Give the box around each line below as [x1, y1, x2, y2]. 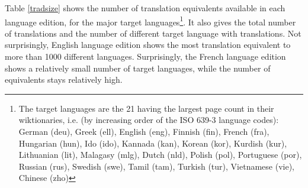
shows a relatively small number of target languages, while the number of [5, 61, 271, 74]
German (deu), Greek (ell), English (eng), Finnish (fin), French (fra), [18, 125, 269, 137]
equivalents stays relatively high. [5, 73, 123, 86]
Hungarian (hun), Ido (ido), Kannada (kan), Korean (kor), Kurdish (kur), [18, 137, 287, 149]
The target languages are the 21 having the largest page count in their [18, 102, 274, 114]
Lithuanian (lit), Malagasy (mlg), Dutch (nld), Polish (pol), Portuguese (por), [18, 148, 302, 161]
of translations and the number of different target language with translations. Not [5, 27, 301, 39]
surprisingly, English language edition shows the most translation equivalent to [5, 38, 291, 51]
